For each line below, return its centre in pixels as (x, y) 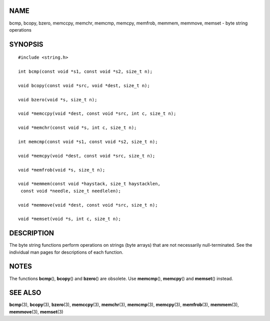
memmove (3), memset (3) (36, 311)
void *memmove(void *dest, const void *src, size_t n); (88, 205)
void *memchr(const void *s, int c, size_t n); (77, 128)
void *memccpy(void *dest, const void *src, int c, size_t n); (97, 114)
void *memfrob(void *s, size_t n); (62, 170)
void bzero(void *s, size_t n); (58, 100)
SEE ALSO (25, 293)
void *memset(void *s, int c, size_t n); (69, 219)
